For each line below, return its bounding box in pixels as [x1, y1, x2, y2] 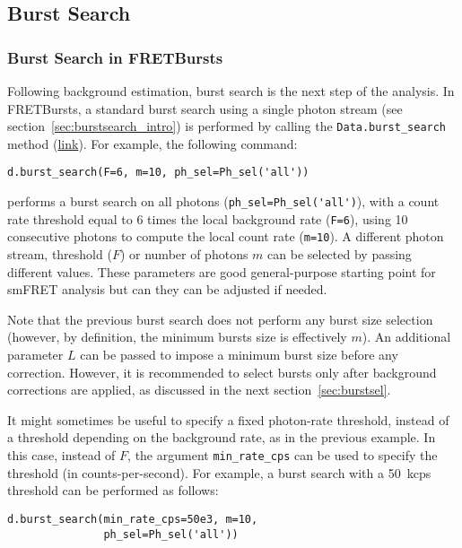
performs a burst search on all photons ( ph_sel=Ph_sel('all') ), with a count [7, 192, 440, 211]
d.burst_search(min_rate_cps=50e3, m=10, [7, 512, 258, 526]
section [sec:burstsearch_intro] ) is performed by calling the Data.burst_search [7, 117, 447, 135]
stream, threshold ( [7, 245, 112, 264]
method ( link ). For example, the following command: [7, 134, 298, 152]
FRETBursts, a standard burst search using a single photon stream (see [7, 99, 403, 117]
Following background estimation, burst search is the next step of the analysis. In [7, 82, 455, 100]
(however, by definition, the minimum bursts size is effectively [7, 327, 347, 346]
